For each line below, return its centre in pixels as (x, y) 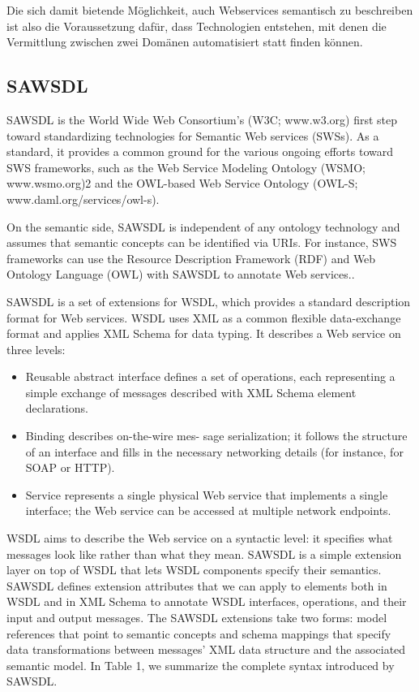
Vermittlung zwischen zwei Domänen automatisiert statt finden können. (185, 42)
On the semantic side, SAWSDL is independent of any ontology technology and (203, 226)
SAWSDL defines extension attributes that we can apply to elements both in (197, 585)
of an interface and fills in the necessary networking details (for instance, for (214, 451)
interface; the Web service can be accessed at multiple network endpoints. (208, 510)
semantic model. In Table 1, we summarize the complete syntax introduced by (201, 665)
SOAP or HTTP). (70, 467)
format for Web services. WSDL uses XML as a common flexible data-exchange (204, 317)
